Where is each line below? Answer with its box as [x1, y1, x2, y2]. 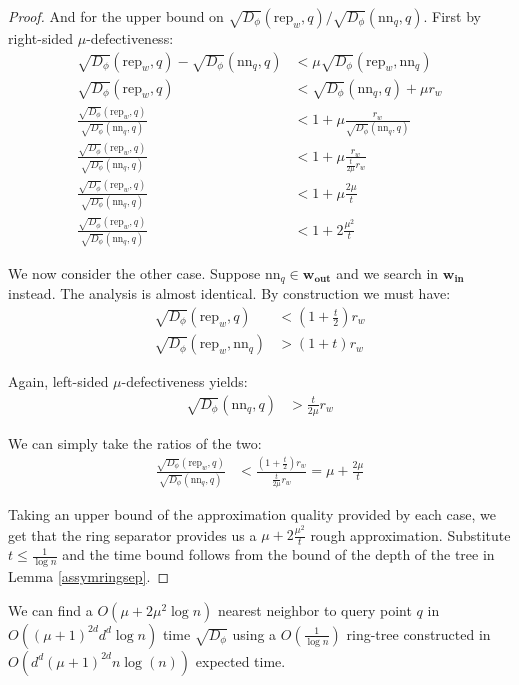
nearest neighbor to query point [218, 599, 412, 620]
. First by [423, 6, 481, 26]
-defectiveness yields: [121, 371, 248, 392]
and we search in [336, 262, 439, 283]
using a [232, 623, 277, 644]
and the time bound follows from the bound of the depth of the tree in [62, 544, 495, 565]
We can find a [8, 599, 93, 620]
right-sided [8, 28, 74, 48]
